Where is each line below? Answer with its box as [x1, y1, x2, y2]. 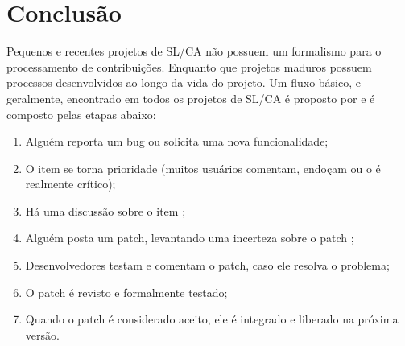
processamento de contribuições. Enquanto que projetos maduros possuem [6, 58, 372, 75]
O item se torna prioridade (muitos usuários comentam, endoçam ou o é [25, 159, 381, 176]
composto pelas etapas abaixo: [6, 105, 156, 122]
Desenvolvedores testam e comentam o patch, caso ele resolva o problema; [25, 257, 390, 274]
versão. [25, 326, 60, 343]
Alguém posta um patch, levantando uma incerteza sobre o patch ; [25, 229, 354, 246]
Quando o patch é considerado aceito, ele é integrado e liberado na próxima [25, 311, 399, 327]
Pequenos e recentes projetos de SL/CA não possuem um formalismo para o [6, 43, 382, 60]
